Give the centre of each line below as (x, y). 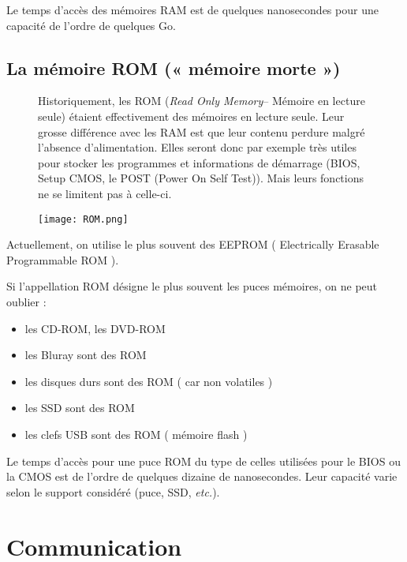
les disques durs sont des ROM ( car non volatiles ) (149, 381)
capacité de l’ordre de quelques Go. (91, 25)
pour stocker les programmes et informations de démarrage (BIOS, (199, 162)
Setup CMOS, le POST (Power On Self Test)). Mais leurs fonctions (201, 178)
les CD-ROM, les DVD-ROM (95, 328)
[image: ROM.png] (83, 219)
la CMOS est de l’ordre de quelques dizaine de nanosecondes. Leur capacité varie (202, 476)
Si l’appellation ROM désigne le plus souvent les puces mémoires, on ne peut (192, 286)
